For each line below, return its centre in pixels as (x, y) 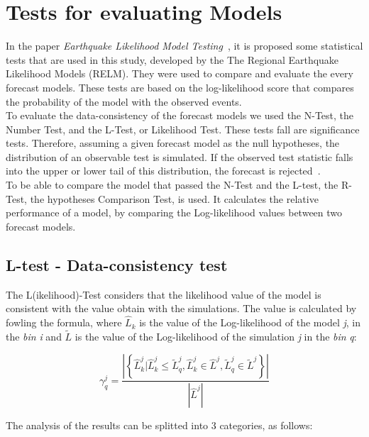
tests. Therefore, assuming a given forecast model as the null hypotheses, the (173, 143)
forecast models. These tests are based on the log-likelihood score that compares (180, 87)
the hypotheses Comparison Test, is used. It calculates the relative (174, 198)
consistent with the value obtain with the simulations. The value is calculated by (181, 308)
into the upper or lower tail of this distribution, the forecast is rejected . (163, 171)
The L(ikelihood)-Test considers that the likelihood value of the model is (164, 294)
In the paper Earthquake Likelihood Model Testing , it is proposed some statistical (184, 46)
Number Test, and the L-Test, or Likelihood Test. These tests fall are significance (183, 129)
